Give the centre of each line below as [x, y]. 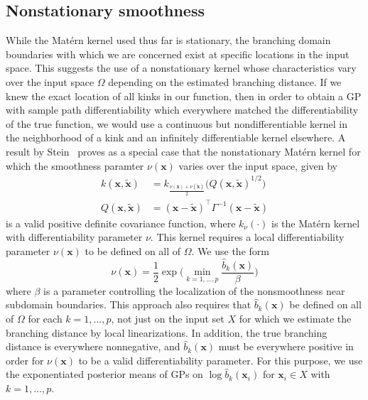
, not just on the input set [168, 319]
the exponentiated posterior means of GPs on [104, 374]
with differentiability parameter [74, 237]
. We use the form [230, 250]
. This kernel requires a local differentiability [247, 237]
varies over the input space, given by [258, 165]
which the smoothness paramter [75, 165]
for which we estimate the [295, 319]
